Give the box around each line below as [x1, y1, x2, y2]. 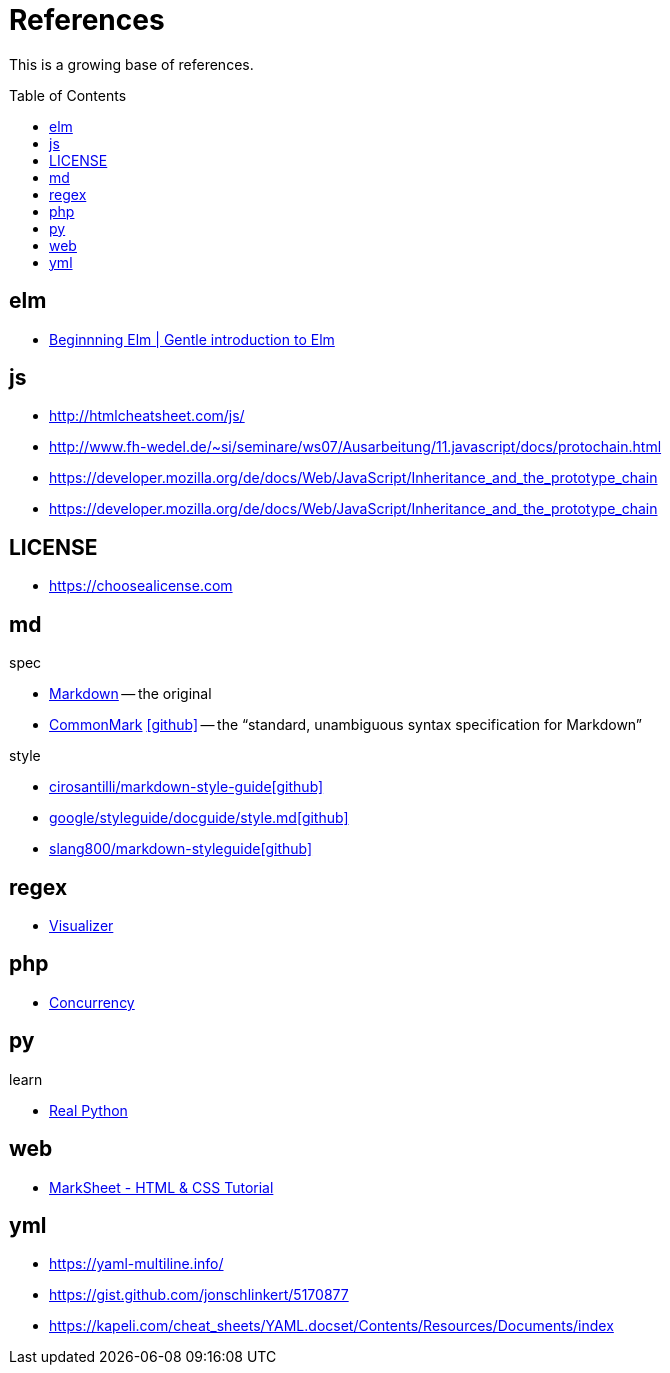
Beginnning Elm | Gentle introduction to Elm [49, 330, 335, 348]
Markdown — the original [49, 685, 212, 703]
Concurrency [49, 993, 135, 1011]
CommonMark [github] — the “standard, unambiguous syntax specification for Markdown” [49, 716, 643, 734]
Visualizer [49, 916, 114, 934]
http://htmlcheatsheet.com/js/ [49, 407, 245, 425]
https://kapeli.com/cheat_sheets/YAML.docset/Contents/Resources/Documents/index [49, 1317, 614, 1335]
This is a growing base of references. [9, 55, 254, 73]
